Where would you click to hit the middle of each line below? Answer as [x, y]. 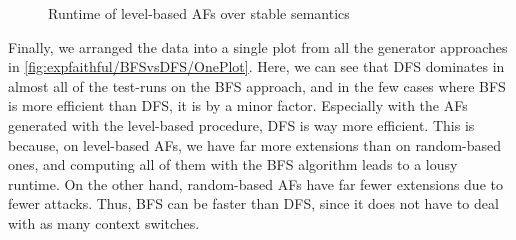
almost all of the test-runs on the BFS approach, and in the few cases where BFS [257, 85]
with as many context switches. [104, 222]
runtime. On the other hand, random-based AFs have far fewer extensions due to [255, 183]
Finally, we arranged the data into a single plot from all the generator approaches [258, 46]
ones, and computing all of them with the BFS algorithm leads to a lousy [233, 164]
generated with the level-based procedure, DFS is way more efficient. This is [241, 124]
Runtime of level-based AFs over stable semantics [199, 13]
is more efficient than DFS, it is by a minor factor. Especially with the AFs [238, 105]
